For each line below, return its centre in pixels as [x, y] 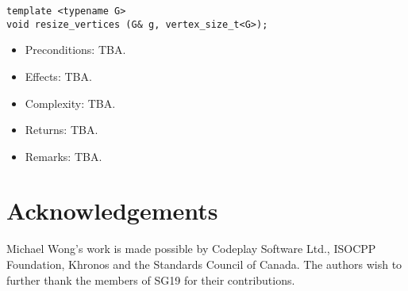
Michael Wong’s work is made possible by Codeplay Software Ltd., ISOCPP [191, 249]
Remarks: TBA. [64, 156]
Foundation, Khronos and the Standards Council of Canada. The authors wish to [204, 264]
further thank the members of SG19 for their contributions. [151, 280]
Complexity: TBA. [70, 103]
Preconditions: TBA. [75, 50]
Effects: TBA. [58, 76]
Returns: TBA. [62, 130]
